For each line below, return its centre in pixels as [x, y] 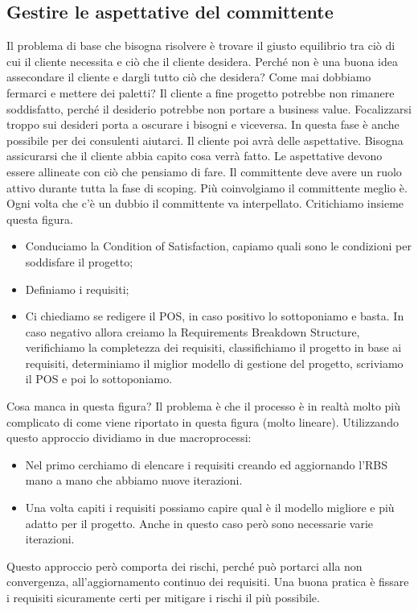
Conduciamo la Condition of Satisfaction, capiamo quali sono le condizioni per [218, 246]
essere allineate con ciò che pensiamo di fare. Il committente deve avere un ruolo [204, 171]
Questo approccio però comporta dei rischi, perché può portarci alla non [184, 566]
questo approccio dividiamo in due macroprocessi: [129, 438]
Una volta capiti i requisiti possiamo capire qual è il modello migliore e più [210, 508]
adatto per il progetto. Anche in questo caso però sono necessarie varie [199, 523]
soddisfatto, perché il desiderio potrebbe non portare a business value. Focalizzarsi [209, 108]
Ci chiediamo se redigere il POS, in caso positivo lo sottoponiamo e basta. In [215, 316]
